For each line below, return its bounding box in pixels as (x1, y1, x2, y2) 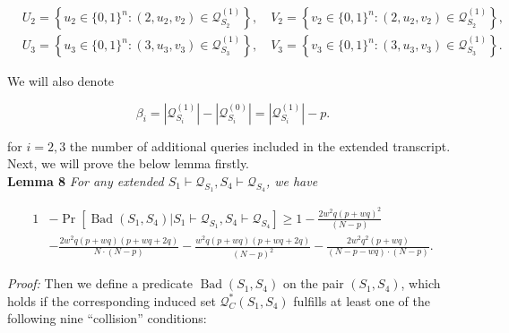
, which (401, 274, 441, 293)
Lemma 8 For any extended (7, 171, 164, 190)
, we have (265, 171, 318, 190)
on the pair (282, 274, 344, 293)
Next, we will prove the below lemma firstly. (7, 154, 250, 173)
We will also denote (7, 72, 115, 90)
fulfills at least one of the (293, 291, 430, 310)
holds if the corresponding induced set (7, 291, 216, 310)
